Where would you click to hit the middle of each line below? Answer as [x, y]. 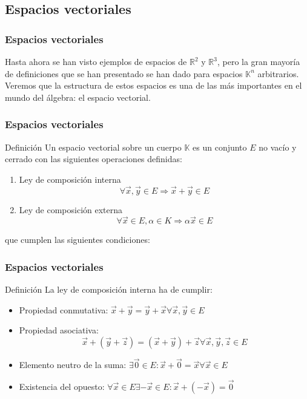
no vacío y [278, 147]
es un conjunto [220, 147]
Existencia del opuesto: [62, 387]
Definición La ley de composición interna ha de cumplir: [109, 289]
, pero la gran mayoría [259, 61]
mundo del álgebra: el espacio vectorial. [78, 97]
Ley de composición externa [71, 209]
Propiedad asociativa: [59, 330]
